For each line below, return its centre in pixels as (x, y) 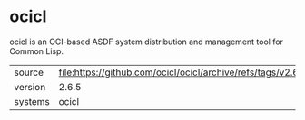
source (29, 72)
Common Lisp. (37, 51)
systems (32, 101)
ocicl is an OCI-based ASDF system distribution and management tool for (147, 42)
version (30, 87)
